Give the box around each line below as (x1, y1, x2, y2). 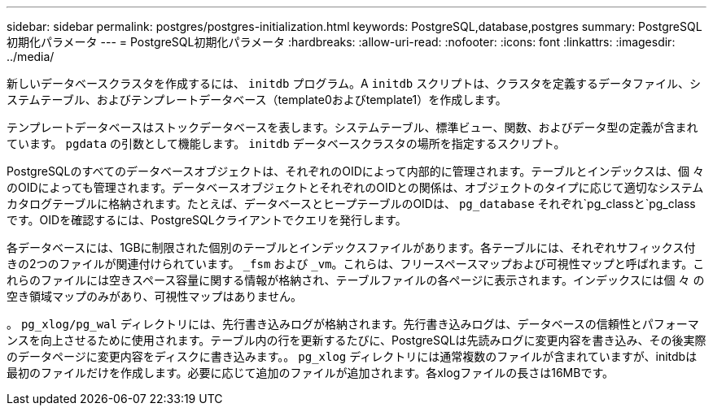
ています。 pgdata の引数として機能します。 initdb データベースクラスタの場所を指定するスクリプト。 (7, 137, 566, 150)
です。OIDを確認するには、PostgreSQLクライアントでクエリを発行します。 (7, 213, 407, 227)
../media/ (7, 50, 55, 63)
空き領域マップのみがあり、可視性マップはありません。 (7, 289, 303, 303)
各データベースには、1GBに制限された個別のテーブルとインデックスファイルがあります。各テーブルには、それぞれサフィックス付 (7, 241, 696, 254)
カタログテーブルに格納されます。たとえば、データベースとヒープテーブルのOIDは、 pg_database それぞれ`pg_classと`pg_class (7, 197, 696, 210)
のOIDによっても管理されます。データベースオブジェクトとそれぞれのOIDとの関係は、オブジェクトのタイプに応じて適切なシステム (7, 180, 704, 194)
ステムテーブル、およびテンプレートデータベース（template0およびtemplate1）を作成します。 (7, 93, 507, 106)
